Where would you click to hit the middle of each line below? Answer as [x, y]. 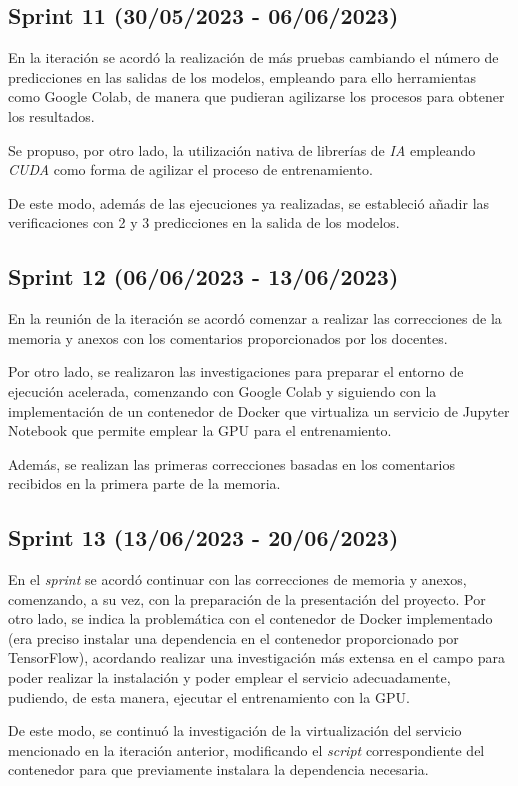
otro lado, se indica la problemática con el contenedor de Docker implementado [250, 618]
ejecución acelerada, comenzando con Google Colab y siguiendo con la [222, 390]
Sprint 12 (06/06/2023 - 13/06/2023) [203, 276]
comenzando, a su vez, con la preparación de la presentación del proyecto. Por [247, 598]
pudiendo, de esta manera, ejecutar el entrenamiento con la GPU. [209, 696]
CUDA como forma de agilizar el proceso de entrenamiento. [190, 169]
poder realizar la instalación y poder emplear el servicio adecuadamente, [229, 677]
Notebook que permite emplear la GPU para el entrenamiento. [200, 430]
